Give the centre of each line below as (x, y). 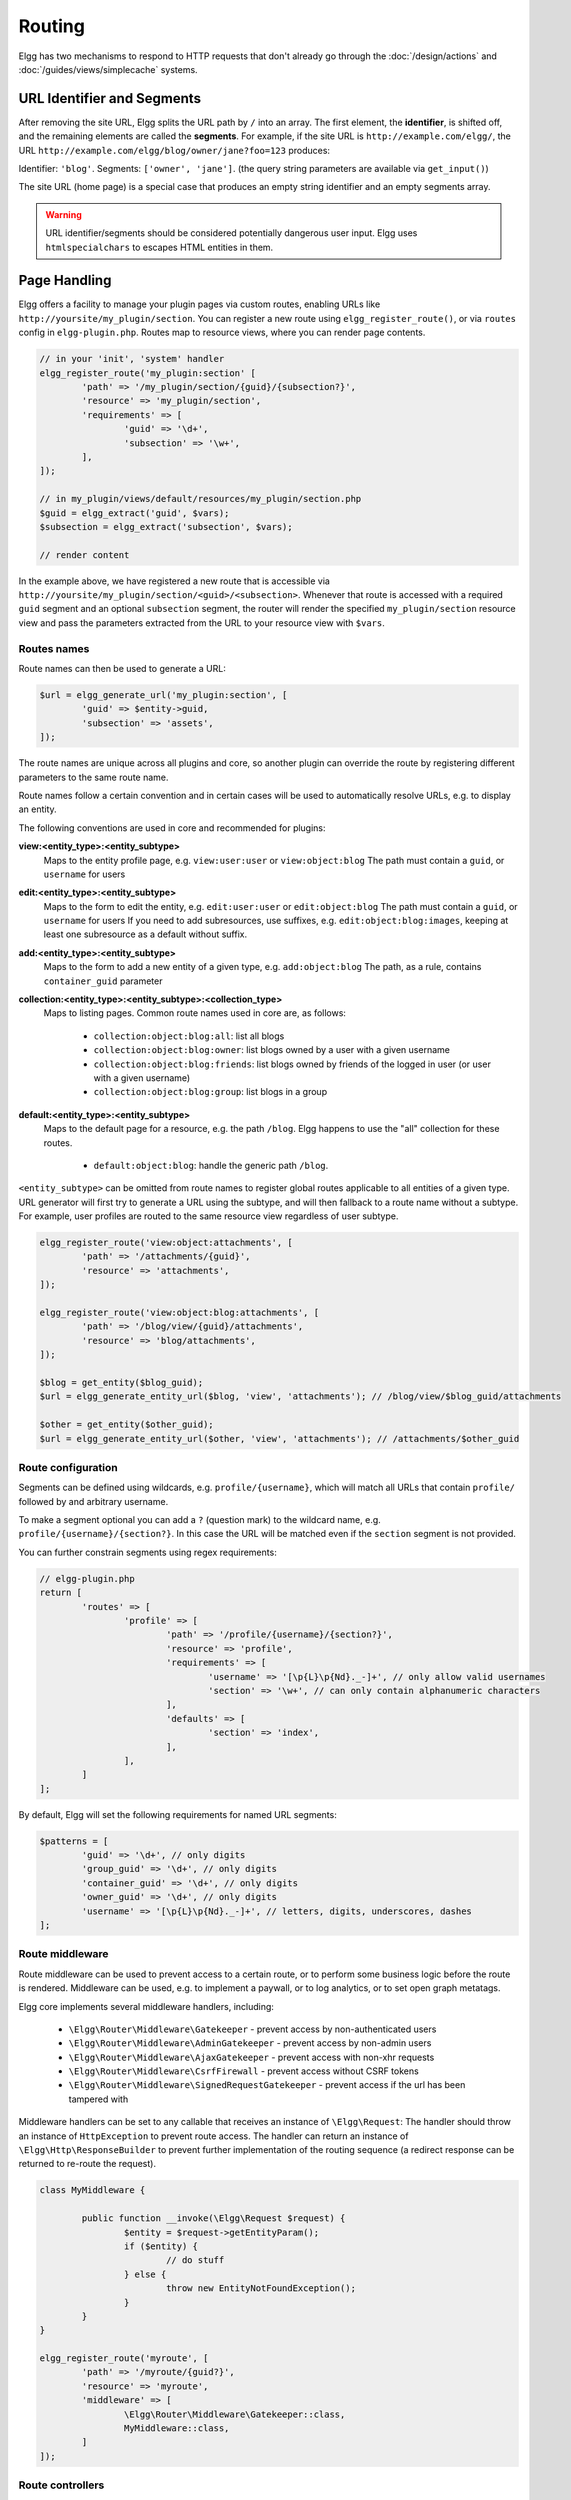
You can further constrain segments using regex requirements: (147, 1552)
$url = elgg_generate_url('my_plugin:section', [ (163, 695)
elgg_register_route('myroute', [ (124, 2358)
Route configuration (68, 1467)
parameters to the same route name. (93, 777)
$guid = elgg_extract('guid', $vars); (134, 513)
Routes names (54, 648)
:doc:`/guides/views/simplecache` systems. (108, 69)
